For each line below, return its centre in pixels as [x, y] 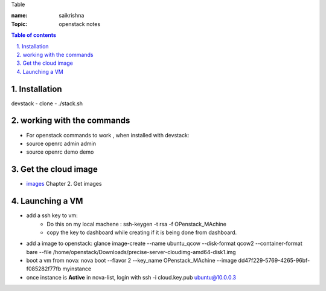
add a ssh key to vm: [52, 215]
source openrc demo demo [60, 152]
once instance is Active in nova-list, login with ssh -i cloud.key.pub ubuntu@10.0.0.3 [131, 277]
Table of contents [34, 35]
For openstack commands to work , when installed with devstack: [108, 135]
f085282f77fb [44, 269]
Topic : [19, 24]
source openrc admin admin [61, 143]
